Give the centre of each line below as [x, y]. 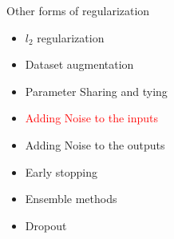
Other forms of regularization [78, 10]
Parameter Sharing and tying [96, 91]
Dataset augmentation [79, 64]
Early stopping [61, 171]
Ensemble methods [71, 199]
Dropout [46, 225]
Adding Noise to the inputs [92, 118]
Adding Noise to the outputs [95, 144]
